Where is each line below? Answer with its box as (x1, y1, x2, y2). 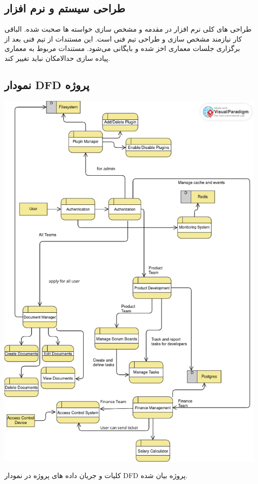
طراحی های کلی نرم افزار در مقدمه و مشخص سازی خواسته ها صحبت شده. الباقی (4, 24, 252, 34)
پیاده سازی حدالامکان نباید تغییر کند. (4, 52, 110, 63)
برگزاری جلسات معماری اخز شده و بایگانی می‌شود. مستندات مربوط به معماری (4, 43, 240, 53)
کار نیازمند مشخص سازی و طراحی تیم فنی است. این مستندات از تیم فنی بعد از (4, 33, 242, 44)
